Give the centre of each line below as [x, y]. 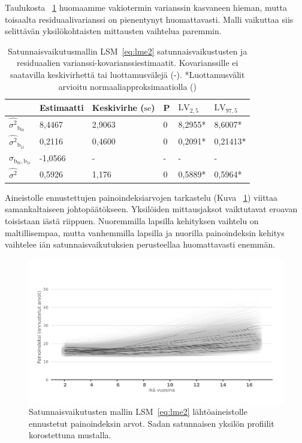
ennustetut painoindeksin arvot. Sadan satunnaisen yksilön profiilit [152, 423]
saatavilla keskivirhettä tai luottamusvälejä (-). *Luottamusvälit [128, 74]
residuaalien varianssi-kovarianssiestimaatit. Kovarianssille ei [127, 63]
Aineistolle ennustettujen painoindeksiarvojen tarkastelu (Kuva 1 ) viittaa [141, 197]
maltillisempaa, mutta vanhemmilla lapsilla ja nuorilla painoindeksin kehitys [145, 232]
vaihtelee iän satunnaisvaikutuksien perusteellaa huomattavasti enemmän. [140, 244]
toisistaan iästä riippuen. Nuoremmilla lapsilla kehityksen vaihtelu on [132, 221]
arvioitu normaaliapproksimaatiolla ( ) [127, 86]
